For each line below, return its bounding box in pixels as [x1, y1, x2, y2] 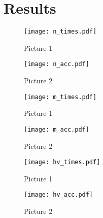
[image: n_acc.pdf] [24, 60, 89, 68]
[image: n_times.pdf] [24, 28, 97, 36]
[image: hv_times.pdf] [24, 159, 100, 166]
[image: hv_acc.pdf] [24, 191, 93, 199]
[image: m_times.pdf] [24, 93, 97, 101]
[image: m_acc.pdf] [24, 126, 89, 133]
